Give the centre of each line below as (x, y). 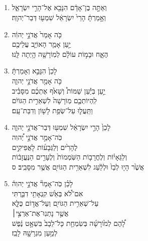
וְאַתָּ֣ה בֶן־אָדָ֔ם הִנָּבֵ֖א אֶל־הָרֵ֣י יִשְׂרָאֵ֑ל (59, 7)
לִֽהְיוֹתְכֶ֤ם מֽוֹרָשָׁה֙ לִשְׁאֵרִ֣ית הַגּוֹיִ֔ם (54, 100)
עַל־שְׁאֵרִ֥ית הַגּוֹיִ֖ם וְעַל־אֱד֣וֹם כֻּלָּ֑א (55, 203)
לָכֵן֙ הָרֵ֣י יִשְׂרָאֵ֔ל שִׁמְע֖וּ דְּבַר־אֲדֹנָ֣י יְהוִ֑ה (61, 127)
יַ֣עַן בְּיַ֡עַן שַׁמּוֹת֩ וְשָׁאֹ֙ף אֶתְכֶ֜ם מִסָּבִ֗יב (58, 90)
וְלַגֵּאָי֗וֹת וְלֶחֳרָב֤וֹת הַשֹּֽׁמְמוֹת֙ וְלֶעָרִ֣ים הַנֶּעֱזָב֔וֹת (69, 157)
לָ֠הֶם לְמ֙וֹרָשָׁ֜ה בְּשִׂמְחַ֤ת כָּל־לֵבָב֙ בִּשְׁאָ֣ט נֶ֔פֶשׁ (68, 223)
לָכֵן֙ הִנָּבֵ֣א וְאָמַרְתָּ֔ (34, 71)
